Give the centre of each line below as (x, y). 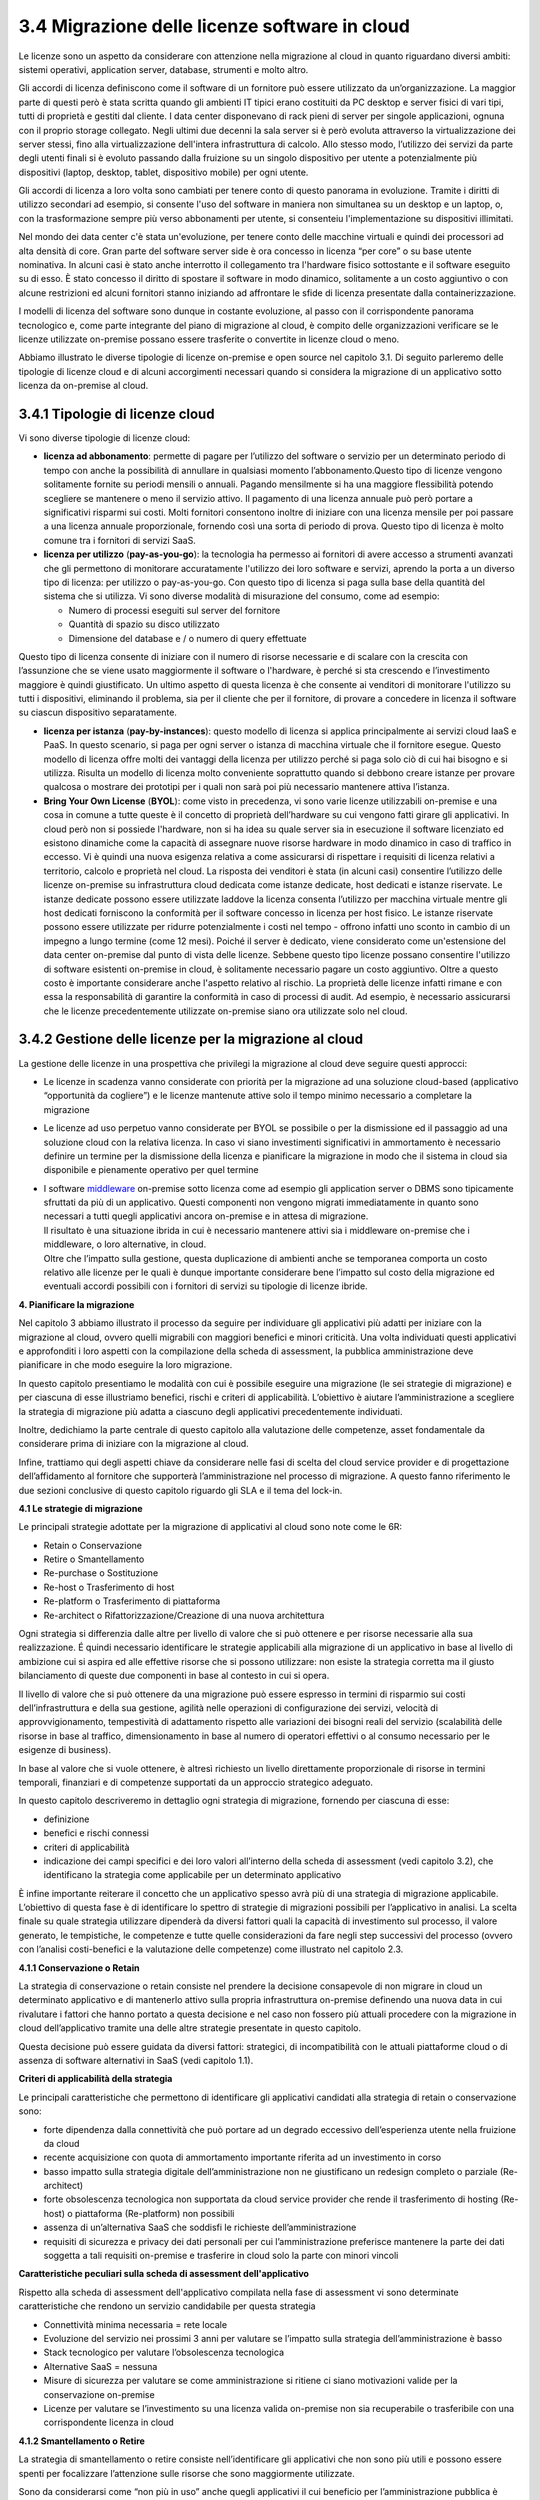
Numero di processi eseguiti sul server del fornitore (174, 610)
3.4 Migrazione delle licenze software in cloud (214, 26)
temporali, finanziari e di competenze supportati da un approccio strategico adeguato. (196, 1782)
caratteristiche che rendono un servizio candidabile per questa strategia (167, 2306)
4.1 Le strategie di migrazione (81, 1508)
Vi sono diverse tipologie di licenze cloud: (104, 438)
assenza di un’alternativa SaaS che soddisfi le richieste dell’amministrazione (200, 2227)
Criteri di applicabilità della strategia (95, 2079)
